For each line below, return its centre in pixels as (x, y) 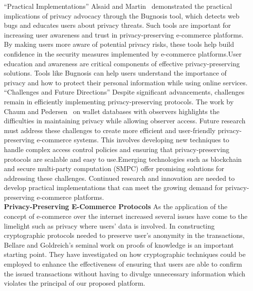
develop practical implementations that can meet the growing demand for (114, 187)
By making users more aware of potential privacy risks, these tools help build (119, 44)
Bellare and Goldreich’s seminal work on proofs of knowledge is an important (119, 244)
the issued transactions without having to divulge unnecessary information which (125, 273)
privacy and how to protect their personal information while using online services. (126, 82)
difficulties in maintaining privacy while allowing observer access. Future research (125, 121)
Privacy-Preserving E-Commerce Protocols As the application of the (116, 206)
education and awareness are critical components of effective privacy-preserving (122, 63)
